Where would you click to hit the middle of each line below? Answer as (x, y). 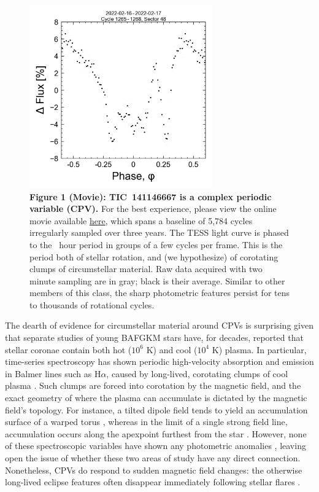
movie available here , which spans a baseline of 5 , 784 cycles (141, 220)
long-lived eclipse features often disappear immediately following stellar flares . (153, 482)
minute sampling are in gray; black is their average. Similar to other (157, 280)
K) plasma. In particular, (259, 349)
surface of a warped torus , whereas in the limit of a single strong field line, (146, 422)
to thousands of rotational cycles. (92, 304)
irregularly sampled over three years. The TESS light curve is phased (159, 232)
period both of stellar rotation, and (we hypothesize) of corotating (154, 256)
